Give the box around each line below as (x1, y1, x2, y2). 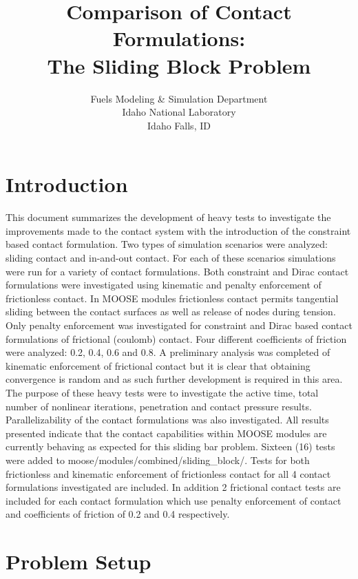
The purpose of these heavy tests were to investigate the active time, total (6, 385, 319, 399)
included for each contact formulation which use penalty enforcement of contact (6, 493, 341, 507)
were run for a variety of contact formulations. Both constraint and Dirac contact (6, 264, 349, 278)
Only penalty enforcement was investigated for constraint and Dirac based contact (6, 317, 352, 332)
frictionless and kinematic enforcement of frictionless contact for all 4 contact (6, 466, 331, 481)
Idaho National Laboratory (122, 105, 236, 119)
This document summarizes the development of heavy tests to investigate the (6, 210, 331, 224)
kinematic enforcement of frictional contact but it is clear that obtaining (6, 358, 310, 372)
